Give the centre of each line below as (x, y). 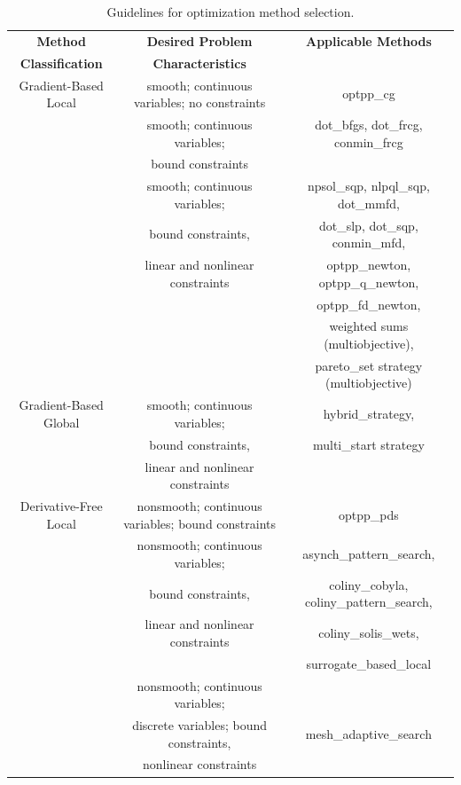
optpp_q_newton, (369, 282)
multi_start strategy (368, 444)
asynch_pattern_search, (369, 554)
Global (61, 422)
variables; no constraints (200, 102)
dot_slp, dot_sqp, (368, 225)
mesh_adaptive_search (368, 733)
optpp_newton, (369, 265)
